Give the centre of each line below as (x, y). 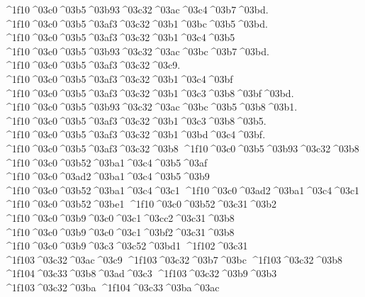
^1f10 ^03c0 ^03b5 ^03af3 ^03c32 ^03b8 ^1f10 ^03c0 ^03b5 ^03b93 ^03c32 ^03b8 (181, 148)
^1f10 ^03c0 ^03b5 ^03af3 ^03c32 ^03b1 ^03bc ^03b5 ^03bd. (136, 23)
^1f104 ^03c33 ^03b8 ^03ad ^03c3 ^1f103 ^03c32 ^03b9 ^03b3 (140, 273)
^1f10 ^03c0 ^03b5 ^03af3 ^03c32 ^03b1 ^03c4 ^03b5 (119, 37)
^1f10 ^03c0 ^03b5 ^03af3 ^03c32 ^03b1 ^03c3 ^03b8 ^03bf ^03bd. (149, 93)
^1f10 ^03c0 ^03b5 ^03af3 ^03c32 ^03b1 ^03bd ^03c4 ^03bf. (135, 134)
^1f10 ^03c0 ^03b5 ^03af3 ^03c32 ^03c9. (92, 65)
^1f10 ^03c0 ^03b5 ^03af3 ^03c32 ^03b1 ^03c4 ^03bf (118, 78)
